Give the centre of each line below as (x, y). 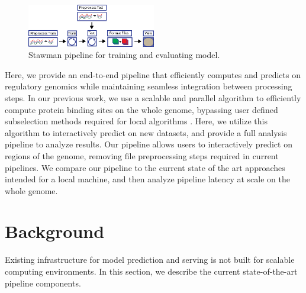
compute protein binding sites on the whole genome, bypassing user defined (141, 109)
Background (55, 231)
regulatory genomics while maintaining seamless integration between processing (149, 86)
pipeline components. (43, 283)
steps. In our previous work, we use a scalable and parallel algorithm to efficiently (153, 97)
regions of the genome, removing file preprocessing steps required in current (142, 155)
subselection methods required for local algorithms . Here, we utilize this (136, 121)
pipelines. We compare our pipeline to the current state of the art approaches (145, 167)
